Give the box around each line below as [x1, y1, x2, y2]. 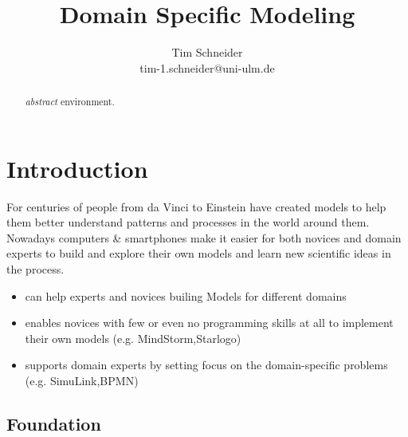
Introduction [6, 152, 148, 184]
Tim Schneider [171, 44, 243, 61]
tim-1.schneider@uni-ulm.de [139, 59, 275, 76]
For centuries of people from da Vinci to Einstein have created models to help [6, 198, 386, 215]
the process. [6, 261, 65, 278]
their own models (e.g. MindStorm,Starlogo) [25, 329, 241, 346]
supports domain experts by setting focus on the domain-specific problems [25, 356, 388, 373]
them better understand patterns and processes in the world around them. [6, 214, 370, 230]
